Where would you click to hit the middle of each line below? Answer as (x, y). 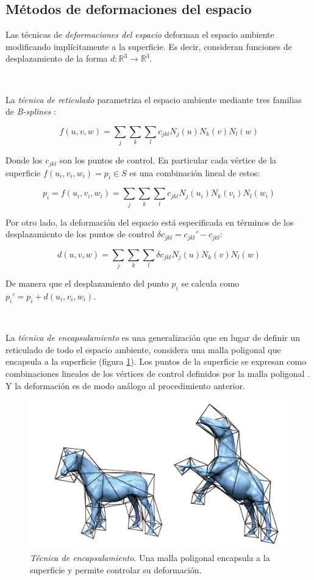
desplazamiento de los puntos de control (80, 234)
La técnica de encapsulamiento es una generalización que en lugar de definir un (153, 338)
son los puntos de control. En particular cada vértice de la (168, 160)
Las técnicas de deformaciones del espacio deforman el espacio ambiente (140, 34)
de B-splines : (31, 111)
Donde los (24, 160)
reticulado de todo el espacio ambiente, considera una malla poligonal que (143, 349)
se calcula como (210, 283)
